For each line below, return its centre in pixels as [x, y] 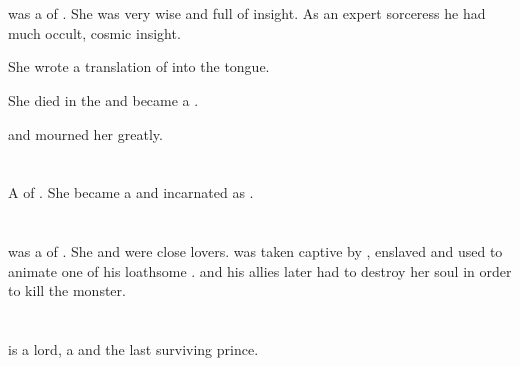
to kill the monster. [67, 290]
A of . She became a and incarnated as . [131, 192]
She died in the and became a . [103, 99]
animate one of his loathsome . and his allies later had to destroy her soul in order [260, 270]
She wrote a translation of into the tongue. [139, 66]
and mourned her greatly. [85, 133]
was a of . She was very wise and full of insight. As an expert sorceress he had [247, 13]
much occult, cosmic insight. [94, 32]
